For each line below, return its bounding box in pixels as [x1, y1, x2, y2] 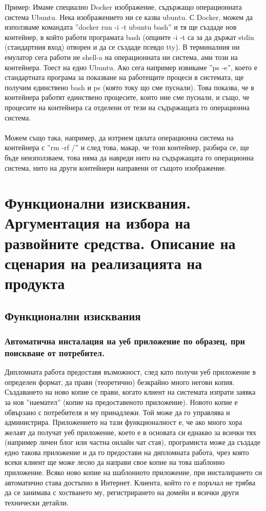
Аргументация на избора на [5, 212, 191, 233]
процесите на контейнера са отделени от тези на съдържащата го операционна [5, 101, 250, 112]
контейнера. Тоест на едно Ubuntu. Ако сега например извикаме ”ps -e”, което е [5, 62, 257, 72]
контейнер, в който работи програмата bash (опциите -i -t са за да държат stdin [5, 31, 254, 42]
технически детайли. [5, 497, 69, 507]
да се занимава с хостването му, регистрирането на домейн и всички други [5, 487, 239, 498]
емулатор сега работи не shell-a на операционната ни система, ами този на [5, 51, 238, 62]
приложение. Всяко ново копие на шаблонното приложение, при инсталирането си [5, 467, 262, 478]
